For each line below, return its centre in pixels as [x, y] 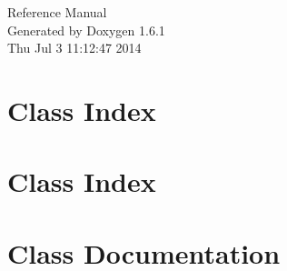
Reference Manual [57, 12]
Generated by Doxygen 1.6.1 [86, 30]
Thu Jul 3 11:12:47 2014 [74, 48]
